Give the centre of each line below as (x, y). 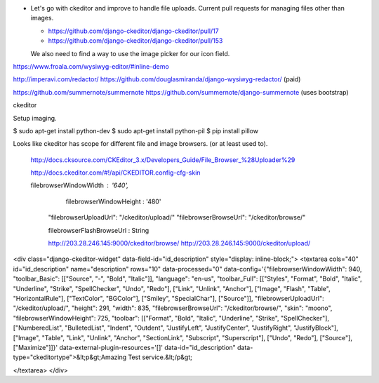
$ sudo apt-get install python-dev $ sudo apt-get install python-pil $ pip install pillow (136, 130)
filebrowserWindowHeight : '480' (113, 201)
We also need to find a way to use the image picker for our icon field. (130, 53)
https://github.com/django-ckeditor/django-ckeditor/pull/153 (135, 41)
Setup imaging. (35, 118)
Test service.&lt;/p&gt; (160, 357)
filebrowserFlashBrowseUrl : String (99, 230)
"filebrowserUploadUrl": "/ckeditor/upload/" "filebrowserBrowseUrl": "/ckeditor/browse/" (177, 217)
